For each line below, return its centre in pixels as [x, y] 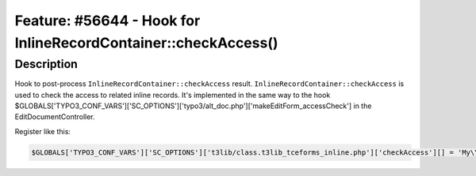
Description [46, 64]
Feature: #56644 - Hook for [107, 21]
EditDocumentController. [55, 117]
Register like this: [43, 131]
